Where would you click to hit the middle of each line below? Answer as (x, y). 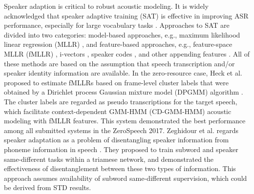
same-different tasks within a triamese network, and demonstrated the (109, 159)
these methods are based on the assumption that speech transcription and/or (119, 63)
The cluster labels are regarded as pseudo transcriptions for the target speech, (121, 101)
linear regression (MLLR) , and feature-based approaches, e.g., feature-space (118, 44)
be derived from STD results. (48, 187)
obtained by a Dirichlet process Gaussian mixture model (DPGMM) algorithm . (124, 92)
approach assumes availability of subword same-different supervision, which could (126, 178)
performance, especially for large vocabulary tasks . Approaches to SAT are (117, 25)
